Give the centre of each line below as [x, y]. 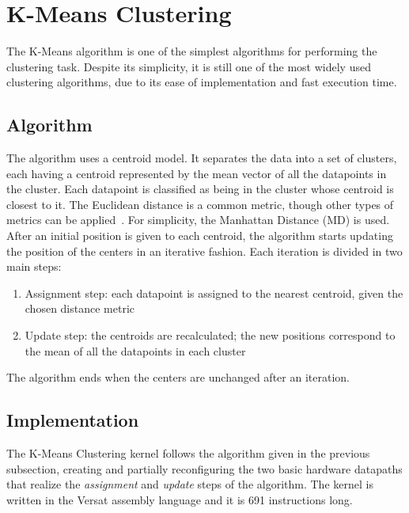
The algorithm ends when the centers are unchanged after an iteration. [178, 377]
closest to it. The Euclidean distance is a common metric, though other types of [200, 204]
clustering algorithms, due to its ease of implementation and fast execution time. [202, 82]
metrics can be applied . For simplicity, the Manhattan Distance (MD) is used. [198, 220]
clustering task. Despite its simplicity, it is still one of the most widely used [189, 66]
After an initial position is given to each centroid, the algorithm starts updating [200, 236]
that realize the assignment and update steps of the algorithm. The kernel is [190, 484]
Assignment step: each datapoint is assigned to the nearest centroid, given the [214, 293]
